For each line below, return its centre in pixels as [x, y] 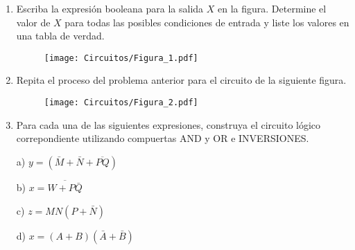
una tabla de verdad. [60, 36]
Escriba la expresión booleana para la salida [110, 8]
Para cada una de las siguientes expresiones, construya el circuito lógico [168, 124]
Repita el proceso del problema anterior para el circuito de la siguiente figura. [181, 80]
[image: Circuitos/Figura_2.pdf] [121, 103]
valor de [33, 22]
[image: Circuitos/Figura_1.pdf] [121, 58]
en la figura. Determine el [272, 8]
